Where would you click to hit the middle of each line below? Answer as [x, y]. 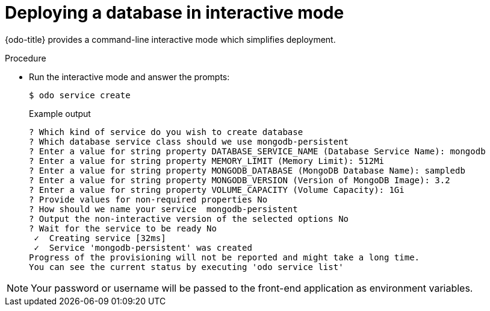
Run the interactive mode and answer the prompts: [129, 77]
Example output [60, 113]
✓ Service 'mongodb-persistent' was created [143, 247]
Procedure [26, 58]
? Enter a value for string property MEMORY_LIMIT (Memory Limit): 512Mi [207, 161]
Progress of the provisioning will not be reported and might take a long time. [225, 257]
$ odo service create [80, 95]
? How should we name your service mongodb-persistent [163, 209]
